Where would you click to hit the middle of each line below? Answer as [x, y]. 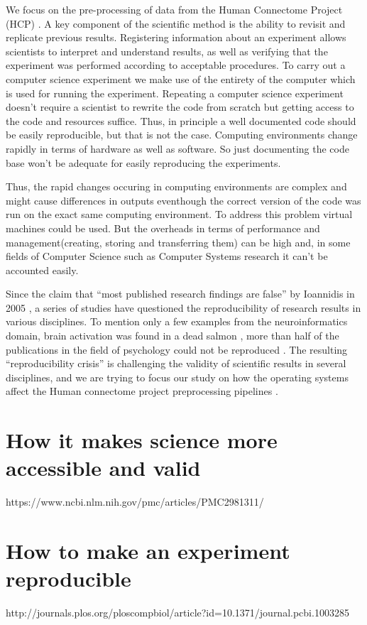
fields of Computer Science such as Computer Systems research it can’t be [167, 256]
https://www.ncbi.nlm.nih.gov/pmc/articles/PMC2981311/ [135, 502]
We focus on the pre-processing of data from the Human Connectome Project [174, 9]
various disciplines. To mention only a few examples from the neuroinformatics [177, 321]
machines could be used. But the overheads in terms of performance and [163, 228]
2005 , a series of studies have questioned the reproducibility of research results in [183, 307]
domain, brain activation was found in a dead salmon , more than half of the [172, 336]
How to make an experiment [148, 551]
